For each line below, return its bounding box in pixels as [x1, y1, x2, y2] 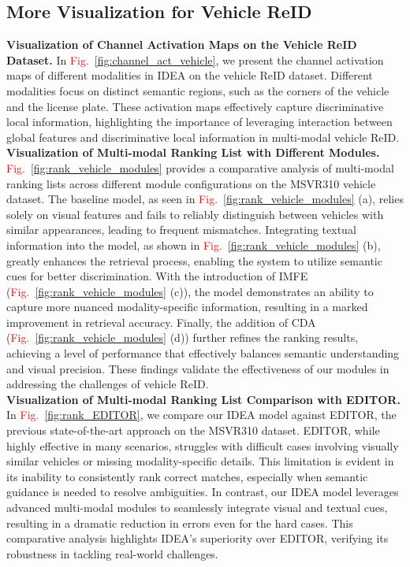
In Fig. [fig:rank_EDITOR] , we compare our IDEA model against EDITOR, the [6, 406, 397, 423]
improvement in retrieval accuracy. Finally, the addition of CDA [6, 313, 316, 330]
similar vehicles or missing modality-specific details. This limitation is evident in [6, 453, 394, 469]
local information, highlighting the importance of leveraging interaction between [6, 113, 393, 130]
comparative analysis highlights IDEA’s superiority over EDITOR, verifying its [6, 530, 389, 547]
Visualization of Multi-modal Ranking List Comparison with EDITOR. [6, 391, 401, 407]
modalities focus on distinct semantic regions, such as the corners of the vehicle [6, 82, 389, 98]
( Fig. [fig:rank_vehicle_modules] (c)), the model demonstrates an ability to [6, 283, 374, 299]
